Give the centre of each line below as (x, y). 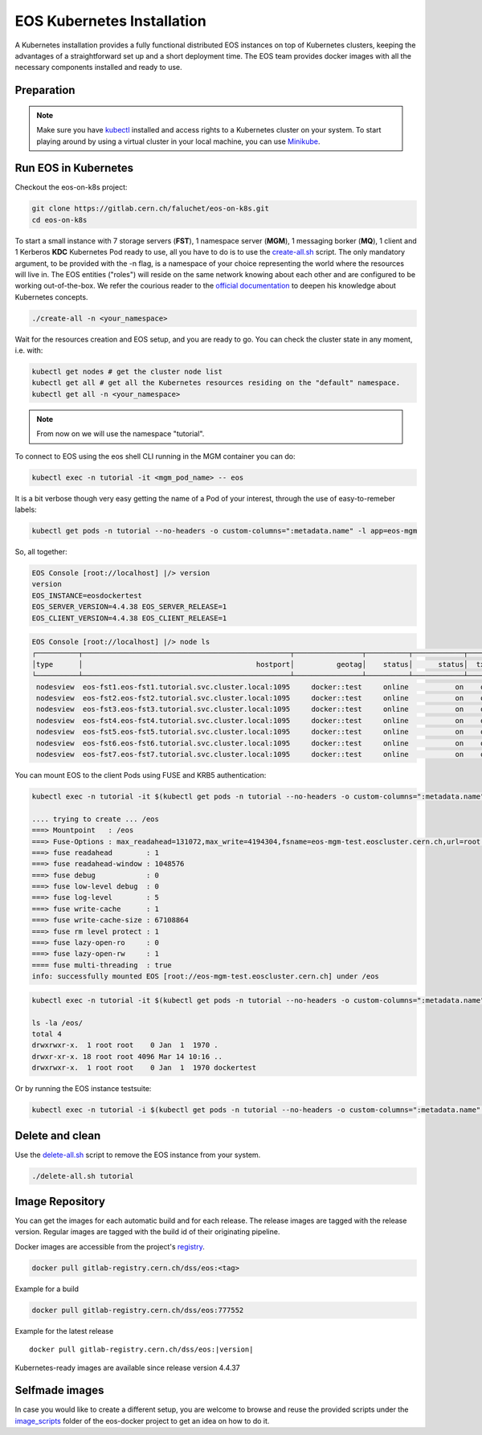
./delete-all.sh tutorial (83, 1176)
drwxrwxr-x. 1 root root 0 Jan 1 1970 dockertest (144, 1068)
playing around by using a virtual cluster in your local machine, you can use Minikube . (178, 141)
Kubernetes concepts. (51, 296)
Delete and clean (58, 1136)
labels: (26, 509)
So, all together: (41, 551)
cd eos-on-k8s (59, 220)
